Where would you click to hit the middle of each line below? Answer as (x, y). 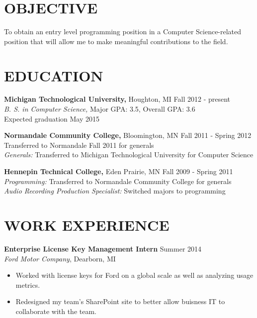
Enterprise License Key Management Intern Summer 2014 (103, 248)
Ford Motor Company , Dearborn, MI (60, 258)
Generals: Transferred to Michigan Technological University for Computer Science (129, 155)
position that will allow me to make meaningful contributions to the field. (116, 41)
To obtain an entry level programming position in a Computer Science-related (123, 32)
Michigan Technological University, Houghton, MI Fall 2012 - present (117, 99)
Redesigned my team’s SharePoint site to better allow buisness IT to (120, 301)
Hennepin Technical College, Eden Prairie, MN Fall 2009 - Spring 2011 (119, 171)
